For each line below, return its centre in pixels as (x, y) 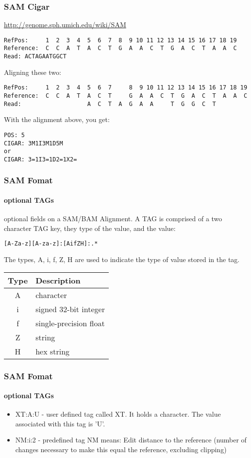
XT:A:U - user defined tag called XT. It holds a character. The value (118, 414)
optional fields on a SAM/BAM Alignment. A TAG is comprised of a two (113, 219)
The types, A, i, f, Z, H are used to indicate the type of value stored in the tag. (122, 259)
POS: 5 (14, 135)
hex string (53, 351)
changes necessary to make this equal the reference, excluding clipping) (121, 449)
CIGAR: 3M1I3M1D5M (33, 143)
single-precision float (70, 323)
